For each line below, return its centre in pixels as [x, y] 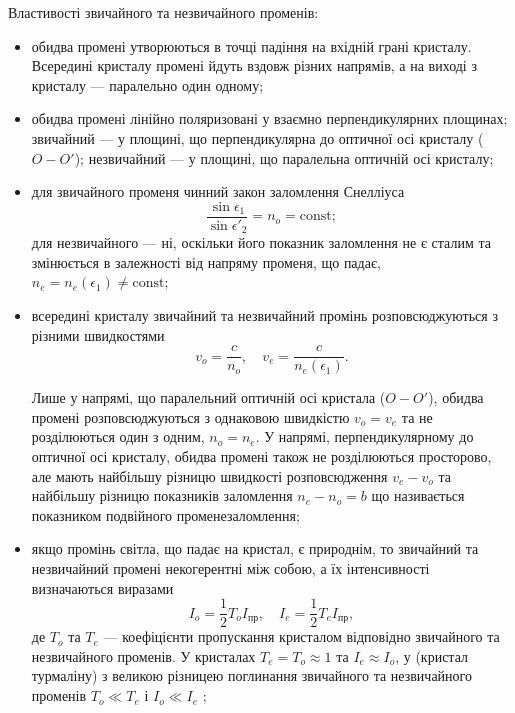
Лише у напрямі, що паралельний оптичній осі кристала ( [208, 397]
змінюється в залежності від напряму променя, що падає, [206, 261]
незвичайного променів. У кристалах [143, 655]
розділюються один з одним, [118, 436]
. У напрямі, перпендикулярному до [364, 436]
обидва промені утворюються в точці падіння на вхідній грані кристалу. [251, 45]
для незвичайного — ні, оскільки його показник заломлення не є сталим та [261, 242]
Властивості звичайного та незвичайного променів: [163, 12]
